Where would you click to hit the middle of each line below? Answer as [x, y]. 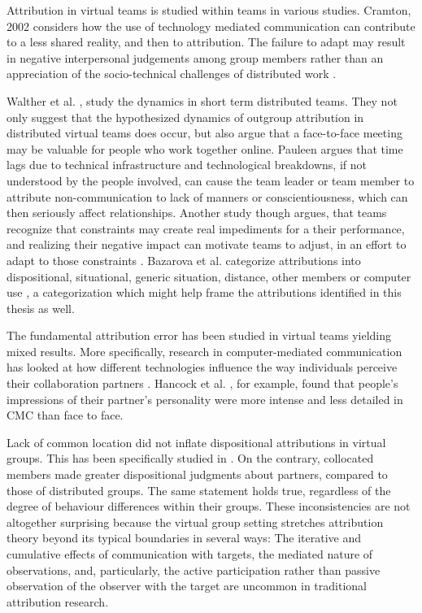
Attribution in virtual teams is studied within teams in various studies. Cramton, [209, 10]
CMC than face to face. [65, 415]
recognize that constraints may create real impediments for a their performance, [206, 228]
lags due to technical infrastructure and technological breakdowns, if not [187, 165]
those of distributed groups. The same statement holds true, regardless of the [199, 490]
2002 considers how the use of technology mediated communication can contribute [211, 26]
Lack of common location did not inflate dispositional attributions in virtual [196, 442]
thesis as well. [41, 308]
